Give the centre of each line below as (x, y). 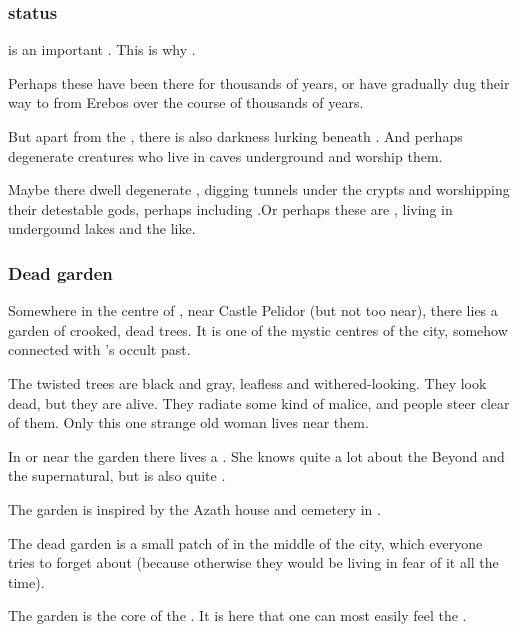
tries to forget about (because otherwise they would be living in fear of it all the (253, 562)
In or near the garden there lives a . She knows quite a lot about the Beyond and (256, 455)
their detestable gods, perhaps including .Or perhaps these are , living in (230, 208)
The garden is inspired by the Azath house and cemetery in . (194, 508)
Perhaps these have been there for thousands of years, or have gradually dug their (259, 82)
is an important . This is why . (102, 49)
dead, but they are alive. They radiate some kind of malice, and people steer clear (259, 402)
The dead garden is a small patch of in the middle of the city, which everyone (245, 542)
